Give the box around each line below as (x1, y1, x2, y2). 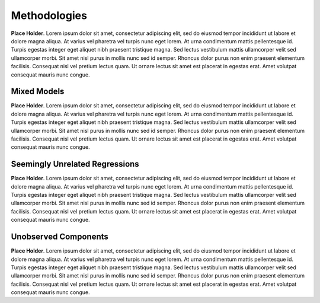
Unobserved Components (11, 232, 109, 242)
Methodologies (11, 9, 87, 22)
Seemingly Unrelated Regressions (11, 159, 139, 169)
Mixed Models (11, 87, 65, 97)
